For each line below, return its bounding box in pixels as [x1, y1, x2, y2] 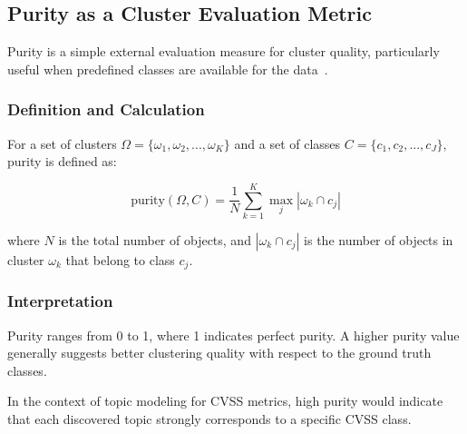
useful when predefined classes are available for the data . [7, 59, 328, 78]
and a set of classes [234, 133, 341, 153]
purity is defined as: [7, 152, 117, 171]
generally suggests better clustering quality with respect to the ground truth [7, 343, 432, 362]
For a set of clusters [7, 133, 117, 153]
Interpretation [7, 290, 113, 312]
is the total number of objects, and [58, 230, 251, 249]
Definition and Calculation [7, 98, 205, 121]
